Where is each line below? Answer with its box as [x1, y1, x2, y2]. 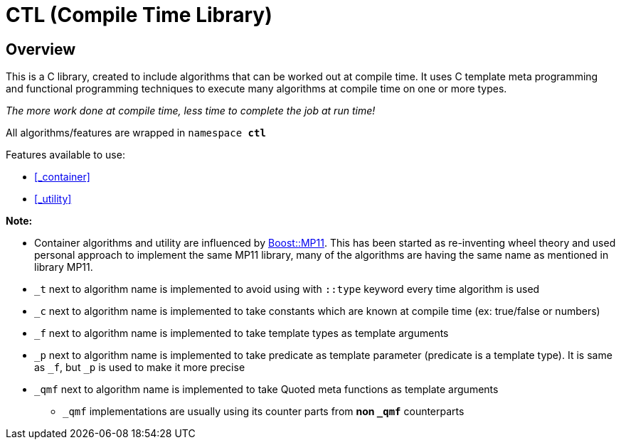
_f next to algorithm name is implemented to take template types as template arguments [34, 327, 449, 340]
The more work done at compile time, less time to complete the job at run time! [6, 104, 376, 117]
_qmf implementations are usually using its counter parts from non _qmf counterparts [63, 405, 465, 418]
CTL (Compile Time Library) [6, 3, 272, 27]
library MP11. [34, 261, 93, 274]
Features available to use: [6, 149, 125, 161]
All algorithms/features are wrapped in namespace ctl [6, 127, 266, 139]
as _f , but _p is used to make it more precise [34, 361, 245, 374]
